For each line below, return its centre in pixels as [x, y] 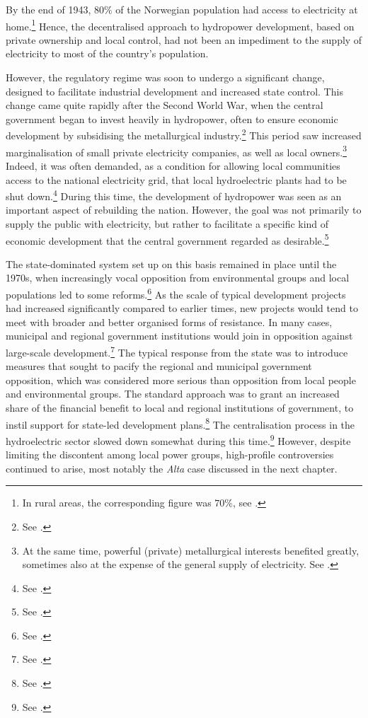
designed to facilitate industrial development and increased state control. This [174, 91]
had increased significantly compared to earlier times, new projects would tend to [182, 308]
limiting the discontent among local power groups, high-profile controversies [170, 454]
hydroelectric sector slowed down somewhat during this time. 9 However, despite [178, 439]
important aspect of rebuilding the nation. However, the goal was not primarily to [184, 210]
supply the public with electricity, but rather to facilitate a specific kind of [167, 223]
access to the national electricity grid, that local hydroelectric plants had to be [176, 179]
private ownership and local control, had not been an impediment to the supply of [184, 39]
